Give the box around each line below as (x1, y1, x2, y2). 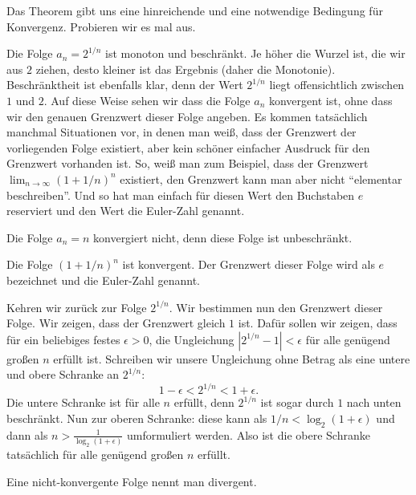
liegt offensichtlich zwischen (269, 76, 405, 93)
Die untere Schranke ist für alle (6, 394, 160, 411)
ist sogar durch (260, 394, 334, 411)
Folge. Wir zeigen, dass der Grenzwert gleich (6, 314, 226, 331)
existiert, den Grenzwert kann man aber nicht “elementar (120, 170, 402, 187)
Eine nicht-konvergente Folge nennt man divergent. (6, 473, 257, 489)
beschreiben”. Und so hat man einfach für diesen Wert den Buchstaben (6, 186, 355, 203)
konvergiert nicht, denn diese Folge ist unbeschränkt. (93, 229, 353, 245)
